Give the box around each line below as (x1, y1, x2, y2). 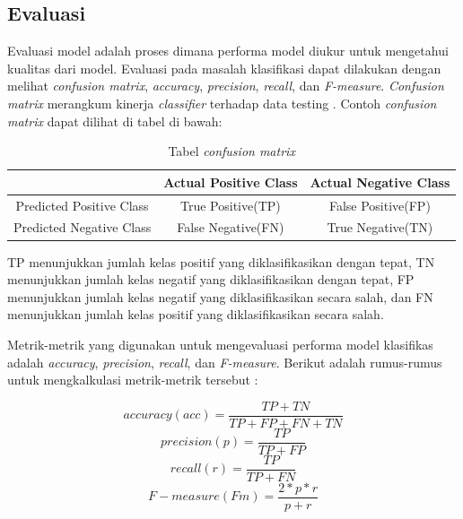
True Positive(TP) (179, 195, 281, 214)
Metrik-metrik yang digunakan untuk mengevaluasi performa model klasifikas (7, 334, 433, 353)
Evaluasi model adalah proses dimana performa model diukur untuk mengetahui (7, 41, 449, 60)
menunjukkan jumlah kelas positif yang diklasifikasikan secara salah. (7, 305, 384, 324)
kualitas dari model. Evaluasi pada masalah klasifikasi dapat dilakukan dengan (7, 58, 441, 77)
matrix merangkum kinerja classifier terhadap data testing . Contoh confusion (7, 93, 437, 112)
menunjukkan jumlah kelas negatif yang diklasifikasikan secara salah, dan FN (7, 287, 433, 306)
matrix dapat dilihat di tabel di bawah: (7, 111, 223, 130)
